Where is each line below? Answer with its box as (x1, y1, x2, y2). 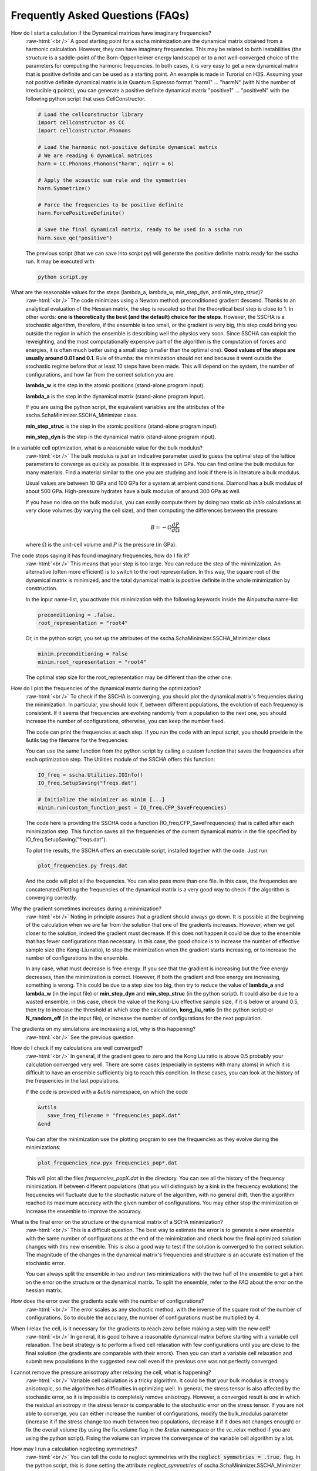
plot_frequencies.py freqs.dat (38, 863, 129, 869)
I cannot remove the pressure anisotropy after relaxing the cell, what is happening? (11, 1369, 211, 1376)
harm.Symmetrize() (38, 185, 91, 192)
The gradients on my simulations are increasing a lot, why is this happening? (11, 1026, 196, 1033)
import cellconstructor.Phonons (38, 127, 131, 134)
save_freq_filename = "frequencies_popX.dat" (47, 1112, 181, 1119)
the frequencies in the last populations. (25, 1077, 120, 1084)
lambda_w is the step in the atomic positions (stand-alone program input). (25, 382, 205, 389)
